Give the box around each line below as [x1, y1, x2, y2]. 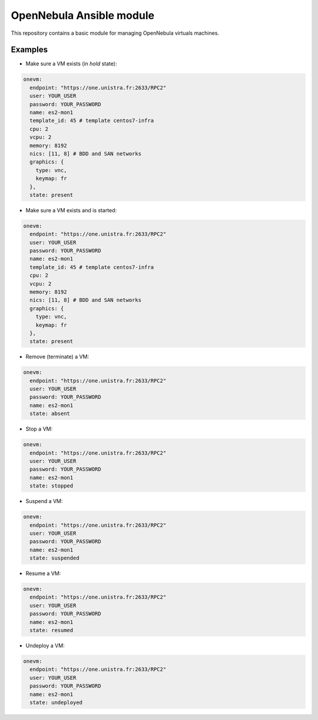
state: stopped [29, 482, 74, 489]
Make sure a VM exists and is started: [25, 206, 117, 213]
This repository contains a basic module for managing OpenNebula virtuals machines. [11, 29, 220, 37]
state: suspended [29, 555, 79, 561]
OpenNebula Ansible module [11, 9, 155, 22]
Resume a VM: [25, 570, 61, 577]
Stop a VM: [25, 425, 53, 433]
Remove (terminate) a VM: [25, 353, 90, 360]
